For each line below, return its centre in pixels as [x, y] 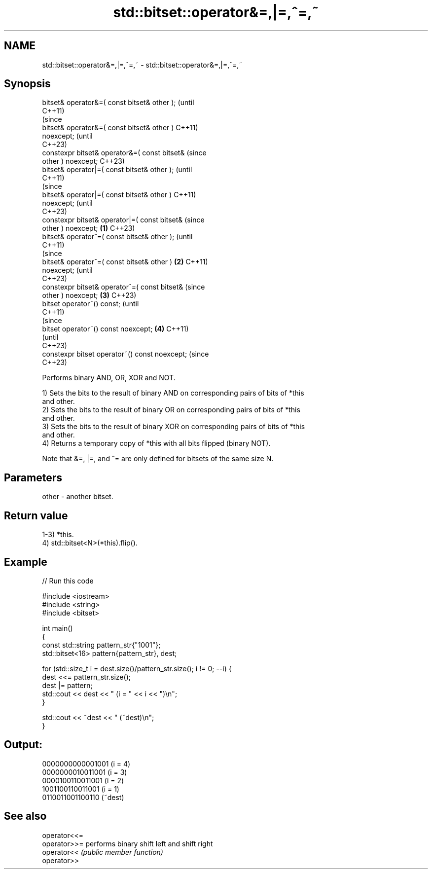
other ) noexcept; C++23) [83, 161]
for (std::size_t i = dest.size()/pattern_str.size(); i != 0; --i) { [137, 668]
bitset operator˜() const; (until [90, 304]
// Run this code [68, 581]
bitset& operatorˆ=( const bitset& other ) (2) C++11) [125, 262]
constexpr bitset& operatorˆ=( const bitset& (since [124, 287]
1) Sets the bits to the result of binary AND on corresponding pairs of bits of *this [173, 393]
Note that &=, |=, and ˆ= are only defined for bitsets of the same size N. [158, 459]
